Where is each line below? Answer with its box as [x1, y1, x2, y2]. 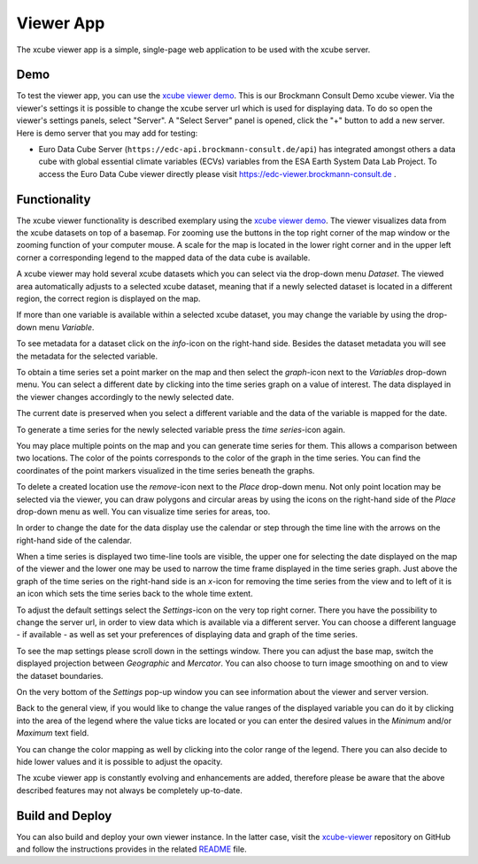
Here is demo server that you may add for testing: [16, 127, 198, 138]
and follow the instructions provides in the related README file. [16, 844, 247, 854]
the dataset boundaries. [16, 670, 104, 681]
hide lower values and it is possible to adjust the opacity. [16, 756, 223, 767]
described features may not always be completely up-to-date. [16, 784, 243, 796]
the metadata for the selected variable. [16, 351, 158, 361]
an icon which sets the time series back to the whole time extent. [16, 589, 253, 599]
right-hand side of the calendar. [16, 535, 132, 545]
